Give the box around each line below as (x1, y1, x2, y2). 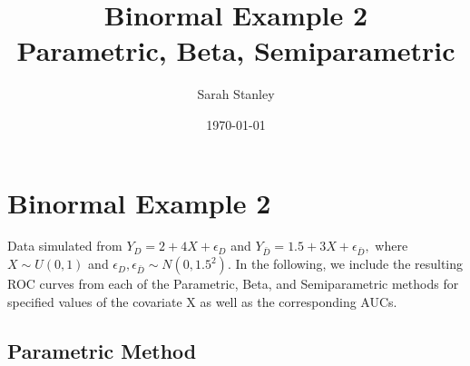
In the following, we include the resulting (235, 254, 464, 273)
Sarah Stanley (197, 84, 275, 104)
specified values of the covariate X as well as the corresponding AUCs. (7, 292, 397, 311)
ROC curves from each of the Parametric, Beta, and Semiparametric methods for (7, 274, 459, 293)
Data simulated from (7, 236, 122, 255)
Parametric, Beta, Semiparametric (16, 32, 455, 69)
